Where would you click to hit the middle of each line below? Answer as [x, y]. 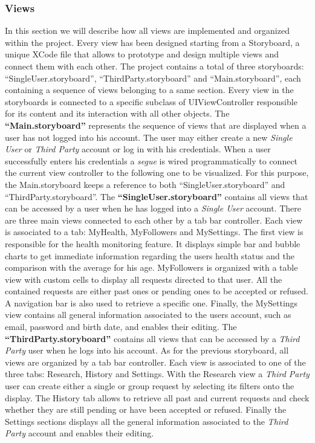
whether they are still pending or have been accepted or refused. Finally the [146, 409]
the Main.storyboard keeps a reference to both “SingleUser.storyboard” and [145, 184]
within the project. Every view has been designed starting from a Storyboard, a [152, 42]
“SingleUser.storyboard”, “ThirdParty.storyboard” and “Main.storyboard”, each [153, 78]
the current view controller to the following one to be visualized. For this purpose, [157, 173]
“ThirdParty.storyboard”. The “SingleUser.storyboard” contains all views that [157, 196]
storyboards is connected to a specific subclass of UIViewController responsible [151, 101]
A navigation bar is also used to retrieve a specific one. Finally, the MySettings [151, 302]
